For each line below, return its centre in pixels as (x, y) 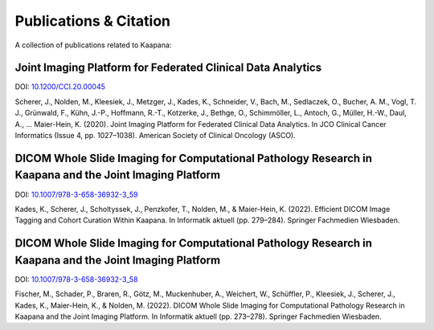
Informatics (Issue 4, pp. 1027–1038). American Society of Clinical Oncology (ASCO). (156, 136)
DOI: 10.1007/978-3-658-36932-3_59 (76, 194)
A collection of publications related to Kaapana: (93, 45)
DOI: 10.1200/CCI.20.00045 (60, 87)
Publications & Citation (92, 21)
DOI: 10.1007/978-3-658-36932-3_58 (76, 279)
